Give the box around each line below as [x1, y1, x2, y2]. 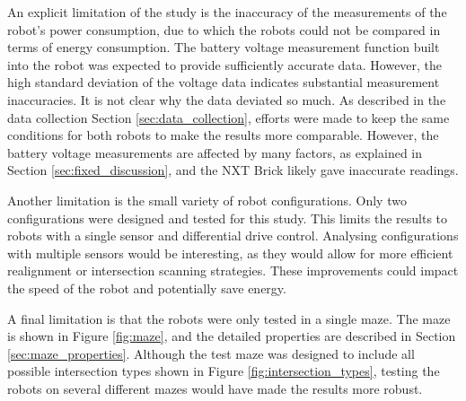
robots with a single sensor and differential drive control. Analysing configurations [7, 226, 459, 245]
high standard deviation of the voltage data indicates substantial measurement [7, 73, 440, 92]
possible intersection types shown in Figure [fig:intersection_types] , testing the [7, 362, 440, 380]
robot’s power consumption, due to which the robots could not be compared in [7, 20, 441, 39]
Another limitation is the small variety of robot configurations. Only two [7, 190, 407, 209]
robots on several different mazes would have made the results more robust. [7, 379, 423, 397]
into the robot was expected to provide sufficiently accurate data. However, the [7, 55, 443, 74]
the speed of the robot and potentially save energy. [7, 278, 286, 297]
